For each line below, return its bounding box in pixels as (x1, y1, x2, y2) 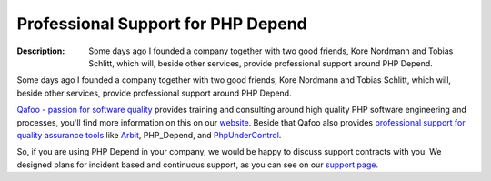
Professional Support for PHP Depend (16, 14, 308, 34)
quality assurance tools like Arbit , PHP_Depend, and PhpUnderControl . (16, 129, 282, 140)
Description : (16, 45, 65, 56)
